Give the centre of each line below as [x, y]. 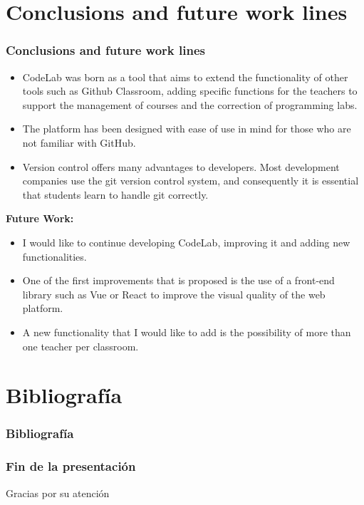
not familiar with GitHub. [79, 142]
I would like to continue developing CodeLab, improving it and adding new [186, 242]
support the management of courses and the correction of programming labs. [190, 104]
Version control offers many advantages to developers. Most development [181, 166]
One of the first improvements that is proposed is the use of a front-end [178, 280]
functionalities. [54, 256]
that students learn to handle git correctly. [115, 194]
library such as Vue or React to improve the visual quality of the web [174, 294]
